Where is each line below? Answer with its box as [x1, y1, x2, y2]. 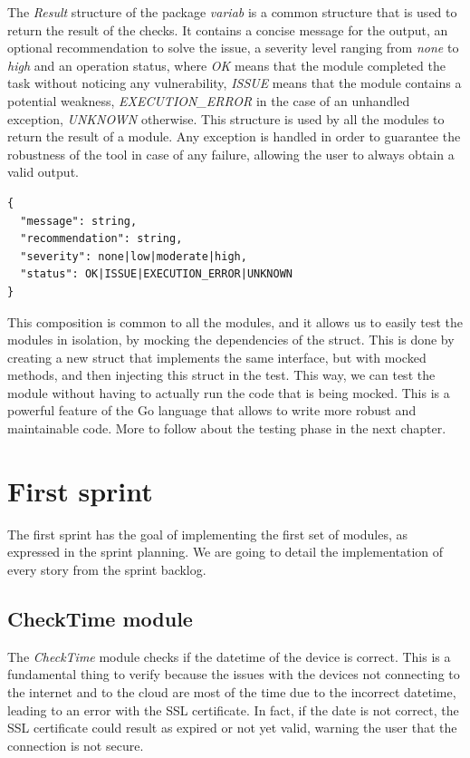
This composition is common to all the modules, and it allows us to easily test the [7, 312, 464, 331]
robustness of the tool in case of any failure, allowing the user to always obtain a [7, 144, 455, 163]
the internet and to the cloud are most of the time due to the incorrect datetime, [7, 682, 456, 701]
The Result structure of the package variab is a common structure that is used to [7, 3, 457, 21]
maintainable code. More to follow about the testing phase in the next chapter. [7, 419, 446, 438]
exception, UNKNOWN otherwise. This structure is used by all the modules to [7, 109, 445, 128]
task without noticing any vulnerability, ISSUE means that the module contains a [7, 73, 462, 92]
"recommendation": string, [20, 232, 183, 246]
